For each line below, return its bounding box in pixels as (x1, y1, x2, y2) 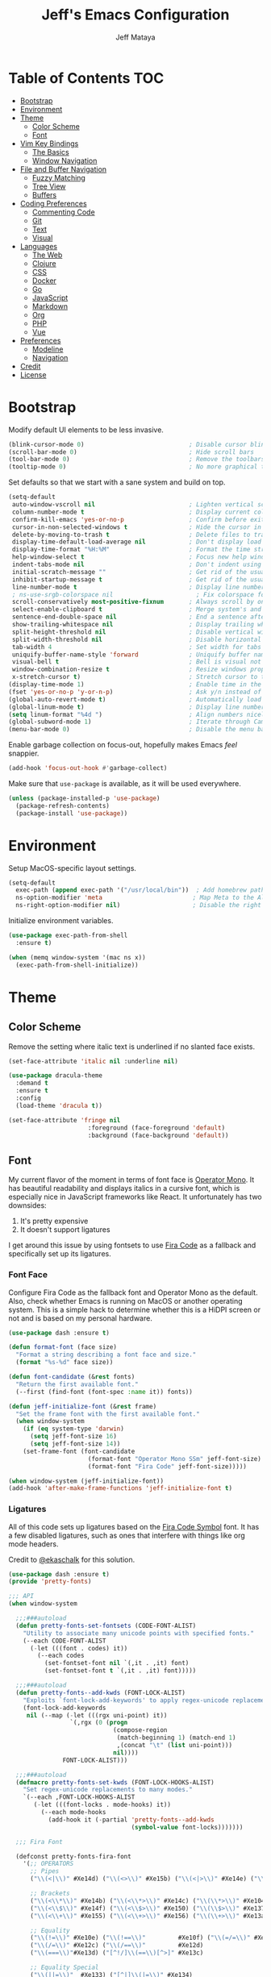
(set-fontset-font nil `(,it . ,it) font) (44, 1659, 190, 1667)
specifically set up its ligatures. (8, 1249, 111, 1259)
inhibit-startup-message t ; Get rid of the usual (11, 575, 269, 584)
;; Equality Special (29, 1963, 99, 1972)
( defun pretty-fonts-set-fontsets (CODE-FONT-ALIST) (15, 1621, 197, 1629)
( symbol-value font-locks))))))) (131, 1823, 244, 1831)
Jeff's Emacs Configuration (41, 6, 230, 24)
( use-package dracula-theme (8, 1072, 103, 1080)
